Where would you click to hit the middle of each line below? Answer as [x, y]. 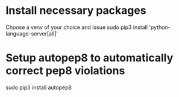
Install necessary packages [76, 11]
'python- [160, 27]
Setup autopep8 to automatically [89, 58]
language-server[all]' [32, 33]
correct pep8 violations [65, 71]
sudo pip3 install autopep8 [39, 87]
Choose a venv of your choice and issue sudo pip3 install [77, 27]
